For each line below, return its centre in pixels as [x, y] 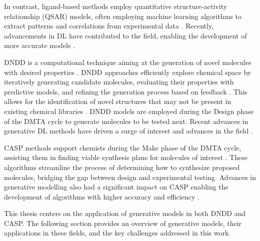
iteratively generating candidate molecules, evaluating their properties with [119, 82]
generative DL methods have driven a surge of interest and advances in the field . [128, 131]
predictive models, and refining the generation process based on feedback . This [126, 91]
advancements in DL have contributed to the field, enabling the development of [125, 35]
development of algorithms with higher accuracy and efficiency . [102, 196]
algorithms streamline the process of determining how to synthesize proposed [122, 167]
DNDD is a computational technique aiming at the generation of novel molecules [128, 62]
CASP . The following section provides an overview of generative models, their [123, 223]
